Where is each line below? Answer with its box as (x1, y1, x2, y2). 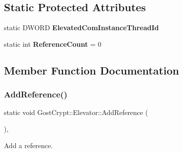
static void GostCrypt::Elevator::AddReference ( (4, 107, 148, 117)
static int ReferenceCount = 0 (4, 38, 102, 49)
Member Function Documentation (4, 62, 180, 77)
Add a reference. (4, 140, 53, 150)
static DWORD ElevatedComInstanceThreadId (4, 22, 159, 33)
